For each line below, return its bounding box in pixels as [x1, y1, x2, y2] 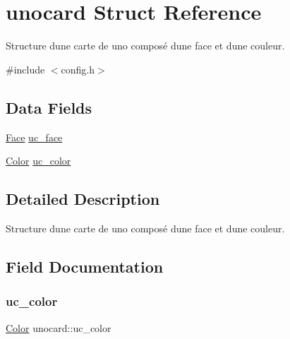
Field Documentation [6, 255, 164, 277]
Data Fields [6, 96, 92, 118]
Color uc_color [6, 153, 71, 168]
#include [6, 61, 45, 76]
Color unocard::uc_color [6, 320, 111, 335]
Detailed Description [6, 188, 160, 210]
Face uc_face [6, 129, 63, 144]
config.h [61, 61, 95, 76]
